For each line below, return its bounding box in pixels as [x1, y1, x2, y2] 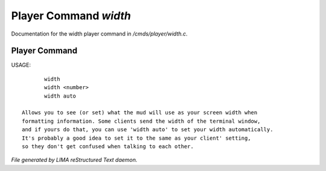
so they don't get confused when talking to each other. [22, 143, 194, 150]
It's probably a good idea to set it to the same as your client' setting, [22, 134, 251, 141]
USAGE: [11, 61, 31, 69]
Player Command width [11, 9, 131, 22]
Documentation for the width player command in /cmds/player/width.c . [11, 30, 188, 37]
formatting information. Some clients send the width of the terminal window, [22, 117, 261, 125]
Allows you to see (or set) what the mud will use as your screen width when [22, 109, 258, 116]
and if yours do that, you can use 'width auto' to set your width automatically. [22, 126, 273, 133]
